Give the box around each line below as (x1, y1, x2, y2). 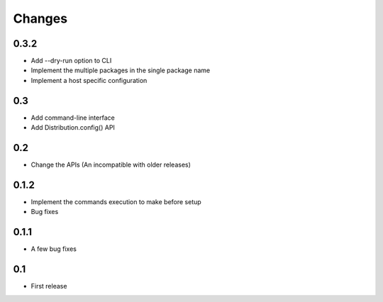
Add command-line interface (30, 113, 115, 122)
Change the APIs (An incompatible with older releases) (30, 160, 191, 169)
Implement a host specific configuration (30, 76, 148, 84)
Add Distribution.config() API (30, 123, 115, 132)
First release (30, 282, 67, 291)
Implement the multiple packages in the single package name (30, 66, 211, 74)
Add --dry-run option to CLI (30, 57, 112, 65)
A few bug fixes (30, 245, 77, 253)
